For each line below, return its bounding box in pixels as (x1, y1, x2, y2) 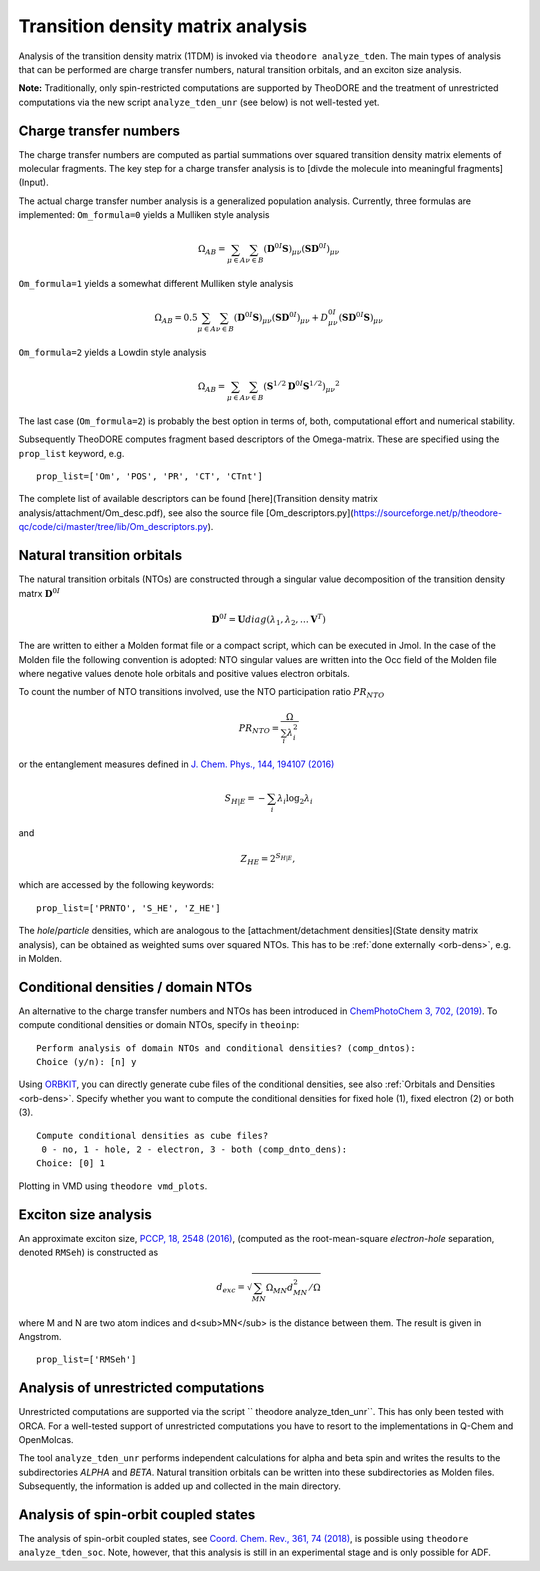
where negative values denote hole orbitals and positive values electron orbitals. (18, 668, 350, 680)
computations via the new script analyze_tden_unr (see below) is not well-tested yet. (18, 96, 380, 108)
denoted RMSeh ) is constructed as (18, 1246, 159, 1259)
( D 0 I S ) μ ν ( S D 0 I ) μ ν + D (233, 310, 329, 326)
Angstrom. (18, 1330, 62, 1342)
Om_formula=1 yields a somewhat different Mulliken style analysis (18, 278, 294, 290)
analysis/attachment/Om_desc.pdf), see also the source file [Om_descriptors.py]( (18, 506, 354, 519)
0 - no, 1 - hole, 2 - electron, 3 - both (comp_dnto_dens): (41, 1143, 348, 1155)
